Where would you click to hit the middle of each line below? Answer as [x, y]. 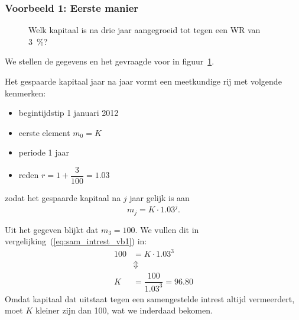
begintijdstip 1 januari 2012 [69, 113]
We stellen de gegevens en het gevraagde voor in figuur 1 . [110, 61]
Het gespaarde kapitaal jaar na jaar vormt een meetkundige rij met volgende [143, 81]
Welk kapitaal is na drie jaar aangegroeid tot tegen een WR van [144, 30]
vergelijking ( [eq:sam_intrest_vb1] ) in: [76, 241]
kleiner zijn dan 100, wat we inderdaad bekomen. [124, 310]
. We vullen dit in [167, 229]
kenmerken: [25, 93]
